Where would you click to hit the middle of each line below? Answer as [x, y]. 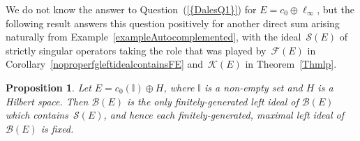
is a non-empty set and [254, 87]
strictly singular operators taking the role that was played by [136, 50]
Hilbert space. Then [47, 101]
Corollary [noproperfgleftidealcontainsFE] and [105, 64]
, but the [336, 9]
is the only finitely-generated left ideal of [213, 101]
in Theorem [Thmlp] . [291, 64]
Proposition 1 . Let [48, 87]
